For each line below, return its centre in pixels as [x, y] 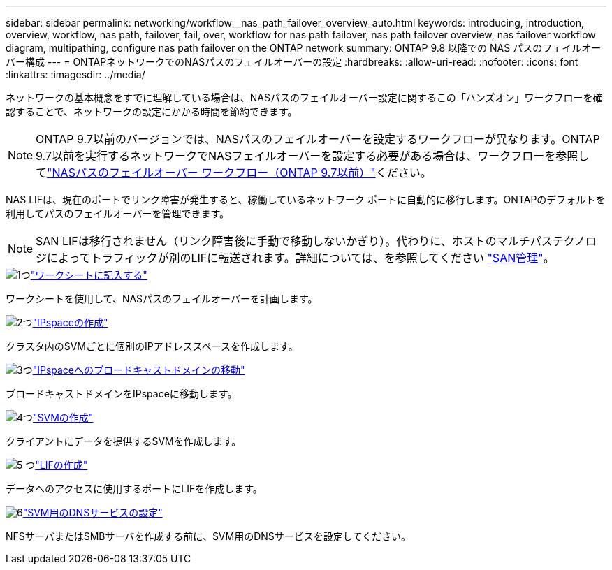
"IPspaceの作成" [70, 322]
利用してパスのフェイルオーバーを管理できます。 [118, 213]
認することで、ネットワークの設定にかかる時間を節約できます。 [152, 111]
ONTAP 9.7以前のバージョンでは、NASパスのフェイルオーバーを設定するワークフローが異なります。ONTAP [318, 139]
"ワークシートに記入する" [89, 275]
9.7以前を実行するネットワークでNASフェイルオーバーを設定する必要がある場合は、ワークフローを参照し [313, 156]
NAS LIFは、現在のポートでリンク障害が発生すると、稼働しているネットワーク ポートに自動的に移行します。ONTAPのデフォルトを [306, 199]
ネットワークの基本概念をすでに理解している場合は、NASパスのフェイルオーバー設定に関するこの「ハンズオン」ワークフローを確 [304, 97]
